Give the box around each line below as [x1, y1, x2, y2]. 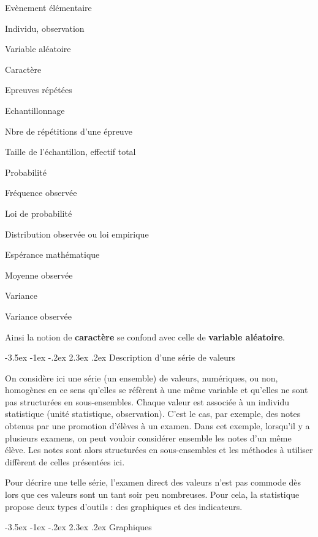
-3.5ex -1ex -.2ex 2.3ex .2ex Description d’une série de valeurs [5, 351, 235, 364]
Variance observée [5, 309, 72, 322]
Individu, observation [5, 21, 85, 34]
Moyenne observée [5, 268, 73, 281]
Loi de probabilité [5, 206, 72, 219]
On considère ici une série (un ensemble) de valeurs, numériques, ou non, [5, 371, 278, 384]
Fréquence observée [5, 186, 77, 199]
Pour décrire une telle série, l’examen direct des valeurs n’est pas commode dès [5, 476, 301, 489]
